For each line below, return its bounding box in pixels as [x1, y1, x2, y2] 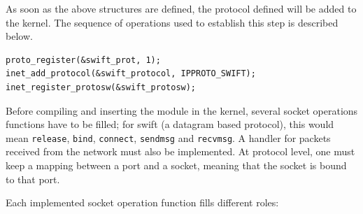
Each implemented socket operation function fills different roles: [6, 195, 279, 210]
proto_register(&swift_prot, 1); [6, 55, 161, 65]
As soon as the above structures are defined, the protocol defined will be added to [6, 1, 357, 15]
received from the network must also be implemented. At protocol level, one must [6, 144, 355, 159]
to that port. [6, 171, 60, 186]
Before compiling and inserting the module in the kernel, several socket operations [6, 103, 358, 117]
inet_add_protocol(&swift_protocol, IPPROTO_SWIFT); [6, 69, 256, 79]
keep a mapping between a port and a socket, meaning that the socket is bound [6, 158, 347, 172]
